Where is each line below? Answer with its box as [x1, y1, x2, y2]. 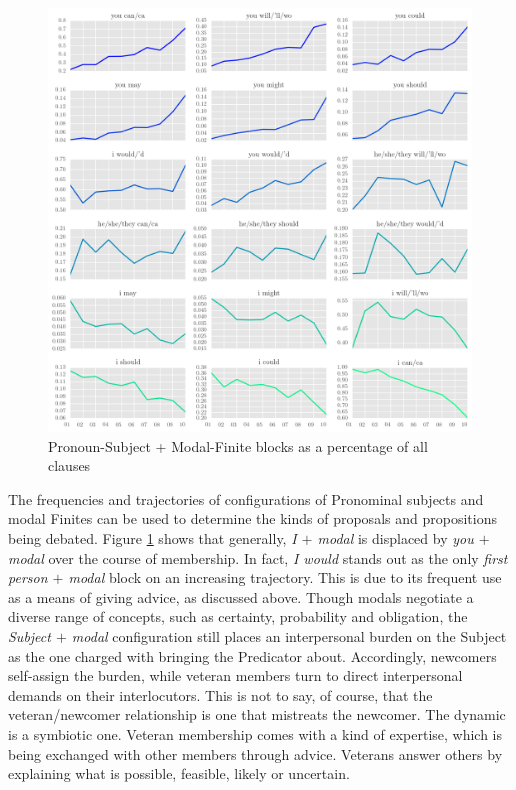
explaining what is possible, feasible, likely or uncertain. [8, 763, 350, 784]
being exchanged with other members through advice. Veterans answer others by [8, 743, 503, 764]
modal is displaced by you [317, 527, 474, 548]
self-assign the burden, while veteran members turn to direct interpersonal [8, 665, 463, 686]
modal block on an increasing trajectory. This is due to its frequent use [68, 567, 502, 588]
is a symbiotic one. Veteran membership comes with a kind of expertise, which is [8, 723, 503, 744]
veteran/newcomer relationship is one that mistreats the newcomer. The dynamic [8, 704, 506, 725]
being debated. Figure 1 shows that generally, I [8, 527, 297, 548]
